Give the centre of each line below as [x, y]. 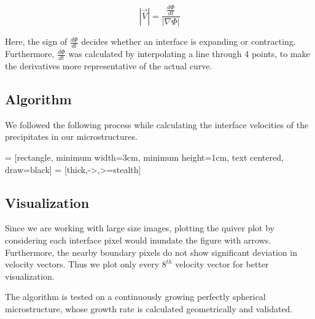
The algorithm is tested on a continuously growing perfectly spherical [135, 297]
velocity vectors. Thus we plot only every [82, 264]
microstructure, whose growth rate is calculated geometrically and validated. [149, 308]
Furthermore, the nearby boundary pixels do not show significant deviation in [151, 252]
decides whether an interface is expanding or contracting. [189, 41]
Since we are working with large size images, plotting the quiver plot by [140, 228]
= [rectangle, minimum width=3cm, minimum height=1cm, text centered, [144, 157]
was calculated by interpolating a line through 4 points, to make [189, 54]
